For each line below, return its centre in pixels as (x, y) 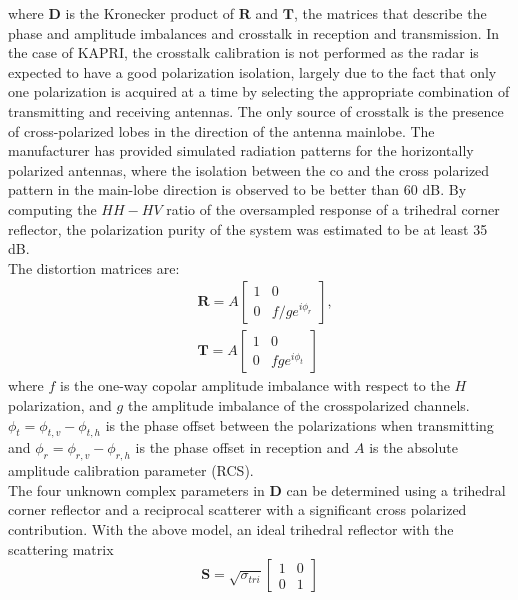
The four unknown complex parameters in (136, 489)
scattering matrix (61, 548)
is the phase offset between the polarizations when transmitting (299, 424)
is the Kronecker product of (150, 13)
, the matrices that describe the (390, 13)
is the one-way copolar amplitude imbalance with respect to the (255, 385)
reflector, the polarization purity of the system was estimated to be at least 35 (248, 228)
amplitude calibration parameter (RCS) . (131, 470)
